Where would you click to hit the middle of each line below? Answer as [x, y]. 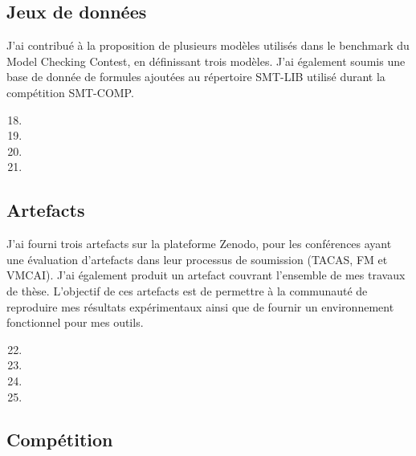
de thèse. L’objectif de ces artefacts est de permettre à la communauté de [187, 290]
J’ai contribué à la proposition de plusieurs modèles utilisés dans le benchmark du [208, 45]
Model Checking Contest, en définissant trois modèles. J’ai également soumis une [206, 61]
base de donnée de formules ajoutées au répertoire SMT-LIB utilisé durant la [196, 77]
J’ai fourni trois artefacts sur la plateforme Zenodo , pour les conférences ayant [199, 244]
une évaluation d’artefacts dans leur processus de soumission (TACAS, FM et [197, 259]
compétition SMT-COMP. [70, 92]
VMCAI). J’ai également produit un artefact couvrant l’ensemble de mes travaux [206, 275]
